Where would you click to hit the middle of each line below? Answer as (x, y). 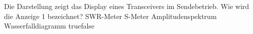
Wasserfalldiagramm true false (49, 26)
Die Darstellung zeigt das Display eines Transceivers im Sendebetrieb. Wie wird (127, 6)
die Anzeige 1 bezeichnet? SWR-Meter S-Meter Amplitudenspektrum (110, 16)
